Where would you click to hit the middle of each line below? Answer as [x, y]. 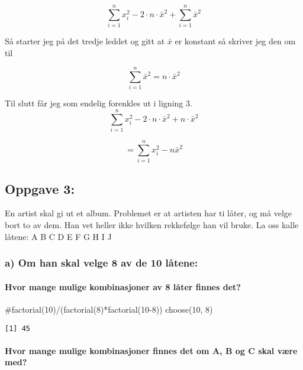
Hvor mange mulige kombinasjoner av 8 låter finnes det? [123, 286]
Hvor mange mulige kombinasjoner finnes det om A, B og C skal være [151, 350]
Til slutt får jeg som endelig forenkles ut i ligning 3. [99, 103]
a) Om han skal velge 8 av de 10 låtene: [101, 263]
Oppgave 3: [40, 188]
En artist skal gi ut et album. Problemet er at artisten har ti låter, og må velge [149, 213]
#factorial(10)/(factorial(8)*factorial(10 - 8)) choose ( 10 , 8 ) [109, 309]
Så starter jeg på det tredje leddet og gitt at [85, 41]
